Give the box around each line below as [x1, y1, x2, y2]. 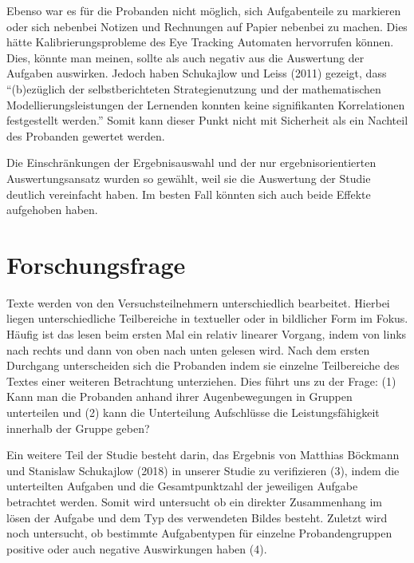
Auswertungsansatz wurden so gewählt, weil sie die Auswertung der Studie [6, 169, 371, 186]
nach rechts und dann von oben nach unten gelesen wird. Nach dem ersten [6, 341, 370, 358]
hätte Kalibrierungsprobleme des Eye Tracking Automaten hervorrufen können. [6, 34, 394, 50]
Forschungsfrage [6, 248, 186, 280]
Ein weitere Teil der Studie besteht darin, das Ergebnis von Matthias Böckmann [6, 446, 400, 463]
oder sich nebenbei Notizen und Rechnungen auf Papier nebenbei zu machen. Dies [6, 18, 408, 34]
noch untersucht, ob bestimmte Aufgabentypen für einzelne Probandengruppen [6, 525, 392, 541]
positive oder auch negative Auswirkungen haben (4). [6, 540, 267, 557]
